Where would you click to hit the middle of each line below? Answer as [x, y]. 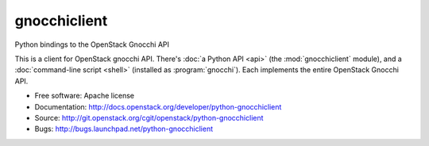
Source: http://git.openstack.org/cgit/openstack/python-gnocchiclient [149, 117]
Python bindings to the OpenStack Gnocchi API [92, 44]
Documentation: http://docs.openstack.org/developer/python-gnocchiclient [158, 106]
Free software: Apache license [85, 96]
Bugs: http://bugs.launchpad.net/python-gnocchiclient [124, 129]
